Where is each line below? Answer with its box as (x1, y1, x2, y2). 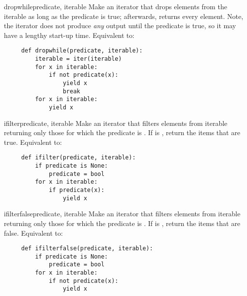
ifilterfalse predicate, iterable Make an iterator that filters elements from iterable (4, 209, 241, 219)
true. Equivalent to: (4, 137, 62, 147)
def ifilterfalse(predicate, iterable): (21, 245, 153, 252)
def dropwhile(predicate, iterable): (21, 47, 143, 54)
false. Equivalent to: (4, 227, 63, 238)
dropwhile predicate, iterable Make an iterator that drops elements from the (4, 1, 227, 11)
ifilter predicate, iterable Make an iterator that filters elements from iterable (4, 118, 228, 128)
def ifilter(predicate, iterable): (21, 154, 136, 161)
